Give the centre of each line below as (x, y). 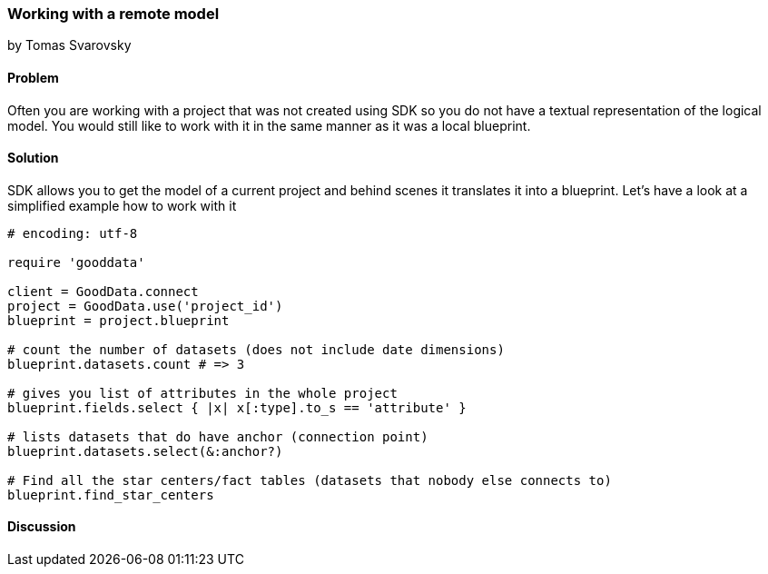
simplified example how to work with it (122, 205)
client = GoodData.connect (103, 291)
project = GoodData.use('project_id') (145, 306)
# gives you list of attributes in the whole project (202, 393)
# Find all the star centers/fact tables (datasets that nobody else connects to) (310, 480)
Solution (33, 158)
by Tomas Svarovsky (69, 45)
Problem (33, 77)
